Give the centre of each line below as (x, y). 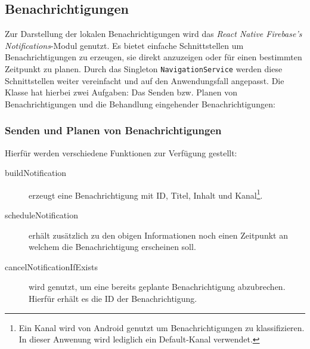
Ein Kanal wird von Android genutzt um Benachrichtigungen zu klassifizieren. (162, 327)
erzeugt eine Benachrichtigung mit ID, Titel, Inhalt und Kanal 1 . (146, 194)
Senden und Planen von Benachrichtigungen (113, 130)
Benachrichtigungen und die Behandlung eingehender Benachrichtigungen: (140, 104)
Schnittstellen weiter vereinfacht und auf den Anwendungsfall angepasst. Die (145, 80)
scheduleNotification (41, 215)
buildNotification (36, 173)
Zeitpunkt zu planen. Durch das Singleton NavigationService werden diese (144, 68)
